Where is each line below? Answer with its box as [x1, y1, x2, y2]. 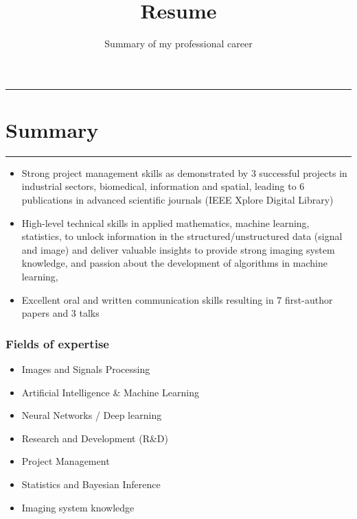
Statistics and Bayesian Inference [21, 476, 161, 491]
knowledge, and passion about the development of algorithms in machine [21, 256, 327, 270]
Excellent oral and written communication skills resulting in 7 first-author [21, 292, 333, 306]
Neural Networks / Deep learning [21, 408, 162, 422]
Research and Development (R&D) [21, 431, 169, 445]
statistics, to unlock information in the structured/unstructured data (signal [21, 229, 343, 243]
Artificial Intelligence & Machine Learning [21, 385, 199, 399]
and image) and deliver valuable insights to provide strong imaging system [21, 242, 335, 256]
